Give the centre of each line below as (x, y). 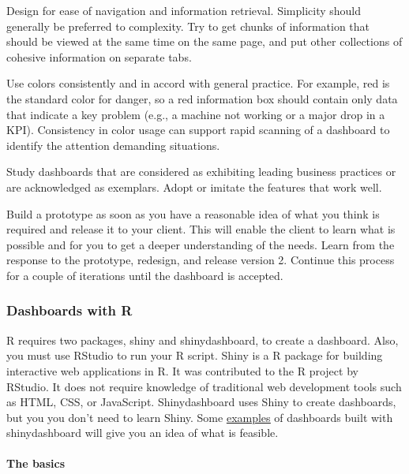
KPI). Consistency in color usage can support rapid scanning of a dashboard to (198, 130)
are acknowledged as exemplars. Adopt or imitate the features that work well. (194, 187)
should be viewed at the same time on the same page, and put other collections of (204, 41)
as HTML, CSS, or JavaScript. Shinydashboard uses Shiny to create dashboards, (201, 402)
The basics (36, 463)
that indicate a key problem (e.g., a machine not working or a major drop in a (196, 114)
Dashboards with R (69, 310)
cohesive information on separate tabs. (99, 56)
